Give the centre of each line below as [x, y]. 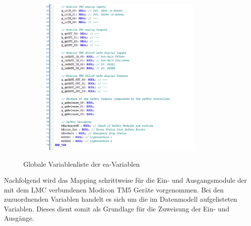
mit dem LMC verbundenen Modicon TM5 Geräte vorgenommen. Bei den [114, 189]
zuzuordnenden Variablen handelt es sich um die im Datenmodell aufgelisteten [121, 199]
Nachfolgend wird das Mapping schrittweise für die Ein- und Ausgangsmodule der [125, 180]
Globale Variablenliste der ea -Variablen [82, 164]
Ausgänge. [19, 218]
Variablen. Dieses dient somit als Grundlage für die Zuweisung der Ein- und [117, 208]
